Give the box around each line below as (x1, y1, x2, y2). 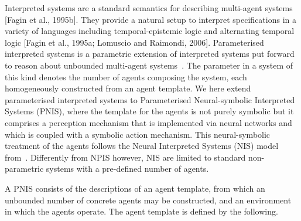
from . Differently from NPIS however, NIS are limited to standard (5, 151, 246, 163)
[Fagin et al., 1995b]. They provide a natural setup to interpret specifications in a (5, 13, 297, 25)
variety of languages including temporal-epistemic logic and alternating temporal (5, 25, 295, 37)
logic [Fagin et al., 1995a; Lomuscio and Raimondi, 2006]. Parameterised (5, 36, 264, 48)
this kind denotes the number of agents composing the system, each (5, 70, 247, 83)
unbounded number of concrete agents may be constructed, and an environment (5, 193, 292, 206)
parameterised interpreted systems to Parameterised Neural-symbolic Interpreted (5, 93, 295, 106)
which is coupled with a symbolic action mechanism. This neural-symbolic (5, 128, 271, 140)
